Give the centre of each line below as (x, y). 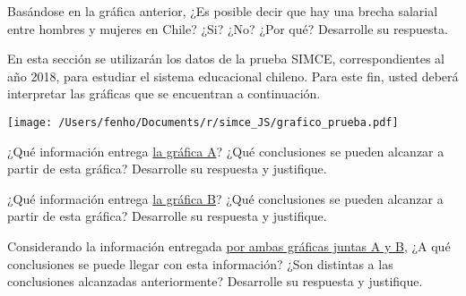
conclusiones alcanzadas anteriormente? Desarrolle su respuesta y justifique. (215, 281)
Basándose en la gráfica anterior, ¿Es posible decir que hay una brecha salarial (223, 11)
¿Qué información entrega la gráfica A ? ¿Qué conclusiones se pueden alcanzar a (226, 151)
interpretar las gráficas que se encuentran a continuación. (164, 93)
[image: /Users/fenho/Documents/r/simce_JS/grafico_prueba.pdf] (203, 122)
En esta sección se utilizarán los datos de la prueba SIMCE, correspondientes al (226, 59)
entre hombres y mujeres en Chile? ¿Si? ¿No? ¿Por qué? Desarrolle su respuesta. (228, 28)
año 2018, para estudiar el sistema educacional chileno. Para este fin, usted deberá (233, 76)
